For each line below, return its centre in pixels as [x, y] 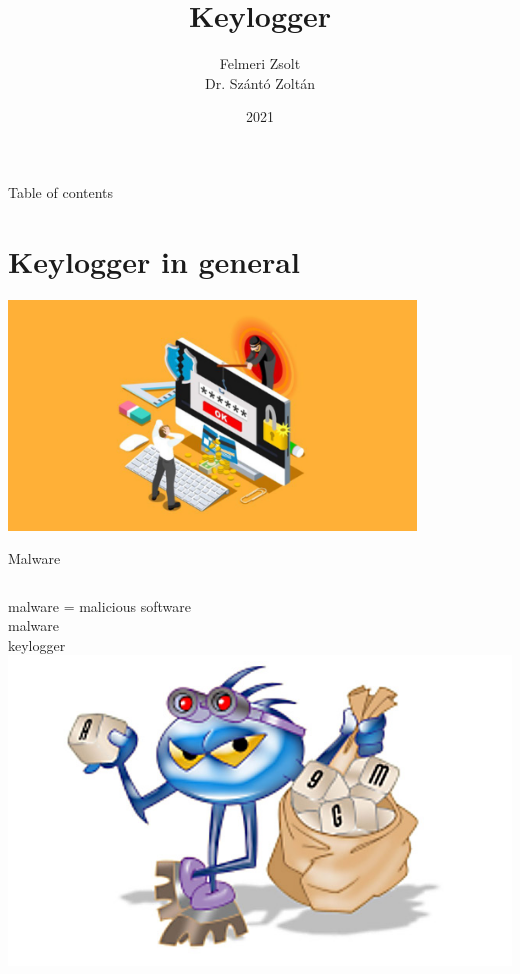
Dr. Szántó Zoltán [260, 82]
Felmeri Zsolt [260, 63]
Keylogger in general [154, 260]
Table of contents [61, 191]
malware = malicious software [99, 605]
